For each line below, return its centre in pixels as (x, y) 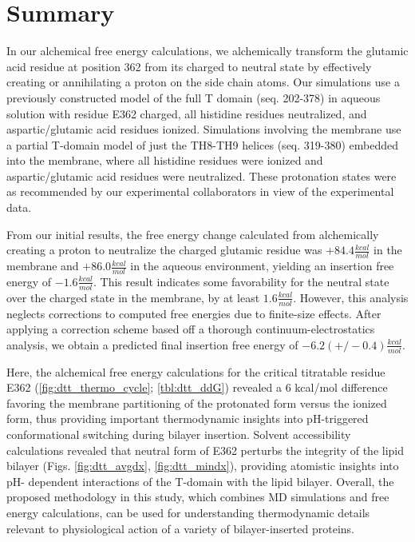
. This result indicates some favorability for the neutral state (241, 281)
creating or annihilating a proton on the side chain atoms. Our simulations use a (203, 82)
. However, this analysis (351, 297)
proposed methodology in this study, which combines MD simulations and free (198, 497)
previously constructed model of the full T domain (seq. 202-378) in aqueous (194, 97)
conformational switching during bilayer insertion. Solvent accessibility (179, 434)
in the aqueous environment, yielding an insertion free (262, 266)
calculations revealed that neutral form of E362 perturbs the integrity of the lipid (206, 450)
